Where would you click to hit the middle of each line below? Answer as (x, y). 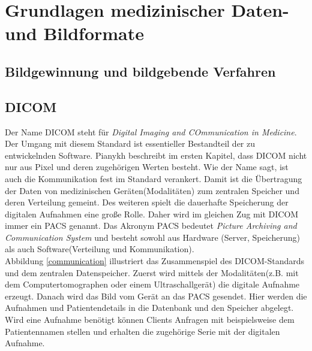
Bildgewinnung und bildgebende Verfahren (140, 71)
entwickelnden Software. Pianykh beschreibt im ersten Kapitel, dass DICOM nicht (156, 155)
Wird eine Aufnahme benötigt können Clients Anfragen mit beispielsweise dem (150, 320)
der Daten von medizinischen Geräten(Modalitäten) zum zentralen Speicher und (152, 190)
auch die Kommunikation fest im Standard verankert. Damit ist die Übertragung (154, 178)
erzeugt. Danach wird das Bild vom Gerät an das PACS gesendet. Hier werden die (156, 296)
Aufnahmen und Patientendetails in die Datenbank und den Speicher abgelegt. (149, 308)
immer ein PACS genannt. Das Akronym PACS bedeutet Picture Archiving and (151, 226)
